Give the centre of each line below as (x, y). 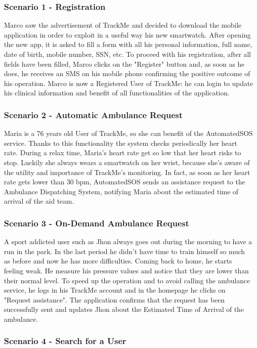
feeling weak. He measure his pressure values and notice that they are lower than (127, 270)
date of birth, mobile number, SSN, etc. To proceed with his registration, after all (128, 54)
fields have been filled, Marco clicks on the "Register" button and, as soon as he (124, 64)
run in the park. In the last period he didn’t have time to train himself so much (125, 251)
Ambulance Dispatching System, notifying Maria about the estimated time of (121, 191)
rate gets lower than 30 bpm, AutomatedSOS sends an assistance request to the (125, 182)
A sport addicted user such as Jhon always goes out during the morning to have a (128, 241)
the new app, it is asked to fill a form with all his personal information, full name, (128, 44)
